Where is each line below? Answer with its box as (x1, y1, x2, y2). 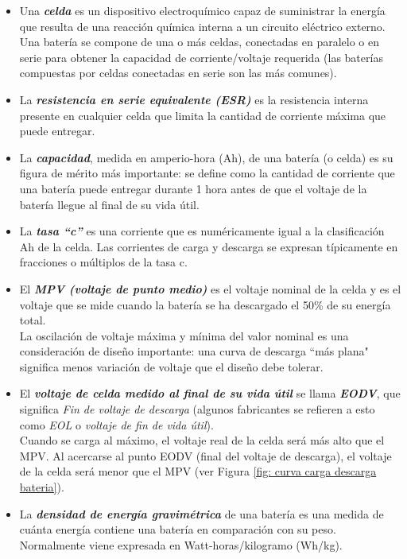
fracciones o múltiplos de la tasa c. (19, 254, 188, 270)
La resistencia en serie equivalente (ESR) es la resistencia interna (19, 91, 369, 107)
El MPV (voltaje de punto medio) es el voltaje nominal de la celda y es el (19, 280, 401, 297)
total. (19, 312, 46, 328)
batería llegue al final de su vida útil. (19, 196, 200, 212)
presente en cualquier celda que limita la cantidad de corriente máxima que (19, 107, 386, 123)
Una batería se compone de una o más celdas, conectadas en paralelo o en (19, 33, 380, 50)
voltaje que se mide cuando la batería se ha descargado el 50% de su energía (19, 296, 391, 312)
